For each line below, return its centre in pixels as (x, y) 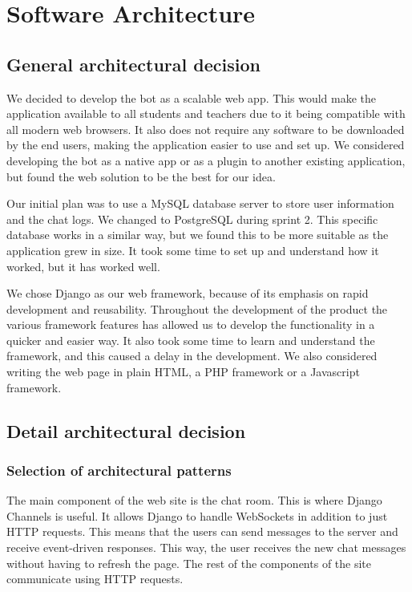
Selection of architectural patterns (119, 470)
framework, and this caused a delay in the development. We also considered (192, 356)
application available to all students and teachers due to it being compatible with (206, 114)
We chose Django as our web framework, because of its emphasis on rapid (188, 293)
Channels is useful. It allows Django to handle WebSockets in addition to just (197, 515)
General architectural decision (133, 64)
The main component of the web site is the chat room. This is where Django (194, 500)
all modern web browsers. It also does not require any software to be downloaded (206, 129)
